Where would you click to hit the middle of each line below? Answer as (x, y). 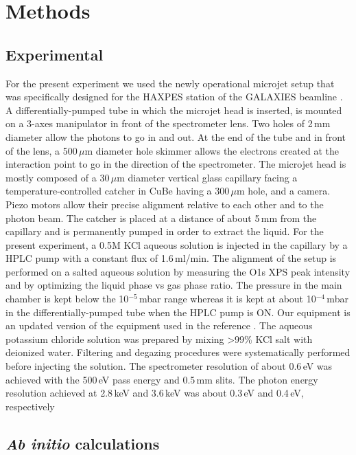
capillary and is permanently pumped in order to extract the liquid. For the (165, 231)
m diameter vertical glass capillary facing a (207, 177)
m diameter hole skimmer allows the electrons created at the (212, 150)
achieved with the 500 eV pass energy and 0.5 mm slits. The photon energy (162, 379)
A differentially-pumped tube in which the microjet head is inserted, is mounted (174, 110)
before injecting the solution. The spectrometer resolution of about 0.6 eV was (169, 366)
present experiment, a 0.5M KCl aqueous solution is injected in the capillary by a (177, 244)
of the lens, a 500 (41, 150)
